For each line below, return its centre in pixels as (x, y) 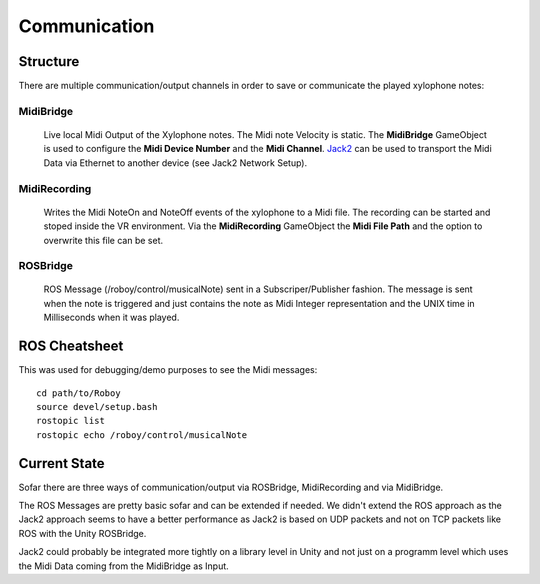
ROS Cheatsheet (71, 346)
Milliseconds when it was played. (111, 317)
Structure (49, 61)
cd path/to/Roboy (78, 393)
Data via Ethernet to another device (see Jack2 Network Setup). (175, 162)
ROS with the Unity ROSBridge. (82, 533)
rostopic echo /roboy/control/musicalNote (142, 434)
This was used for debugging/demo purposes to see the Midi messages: (168, 370)
